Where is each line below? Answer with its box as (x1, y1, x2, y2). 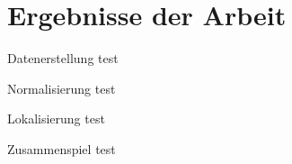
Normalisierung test (7, 78, 116, 97)
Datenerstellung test (7, 49, 119, 68)
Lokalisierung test (7, 109, 105, 128)
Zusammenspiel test (7, 139, 116, 158)
